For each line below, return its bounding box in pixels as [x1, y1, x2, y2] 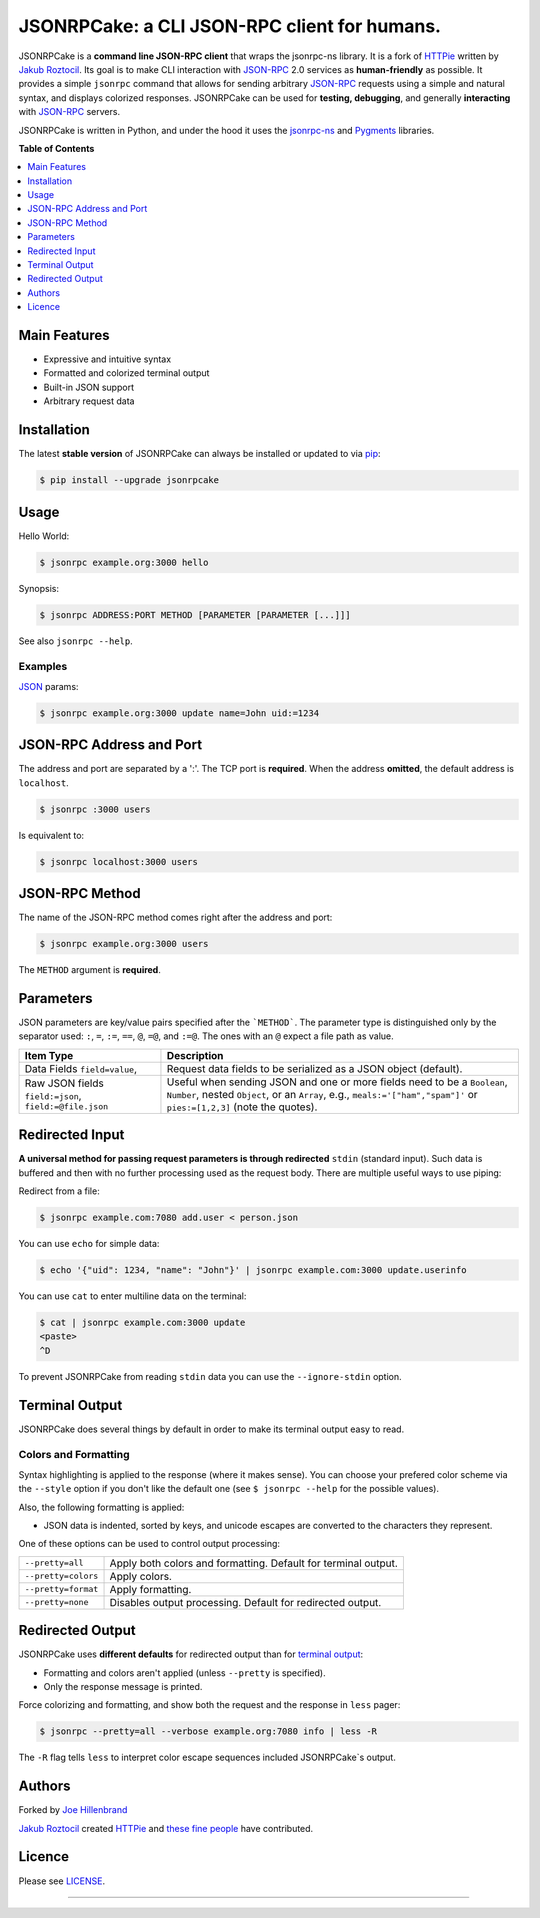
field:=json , [24, 1089, 82, 1103]
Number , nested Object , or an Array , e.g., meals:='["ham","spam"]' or [166, 1087, 479, 1101]
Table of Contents [18, 142, 95, 154]
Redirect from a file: [18, 1185, 100, 1197]
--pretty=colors [24, 1571, 99, 1582]
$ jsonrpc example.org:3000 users [39, 938, 209, 950]
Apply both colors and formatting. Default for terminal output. [109, 1556, 399, 1570]
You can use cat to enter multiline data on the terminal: [18, 1290, 247, 1302]
